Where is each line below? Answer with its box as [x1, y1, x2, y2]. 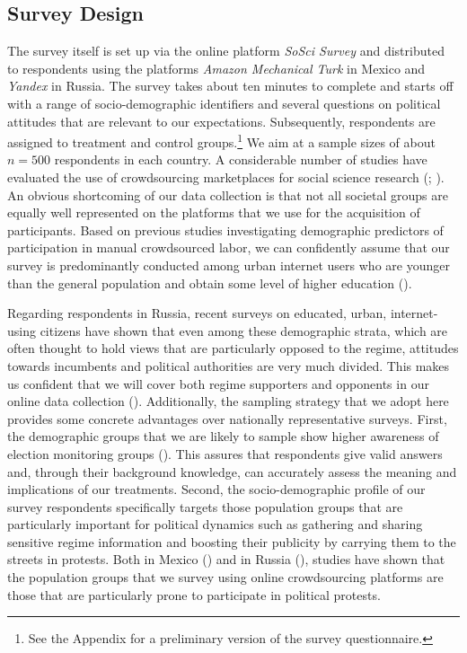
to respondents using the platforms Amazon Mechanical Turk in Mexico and [7, 58, 426, 77]
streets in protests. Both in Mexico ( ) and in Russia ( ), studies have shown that [7, 550, 445, 569]
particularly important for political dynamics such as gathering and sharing [7, 515, 423, 534]
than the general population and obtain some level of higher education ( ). [7, 273, 412, 292]
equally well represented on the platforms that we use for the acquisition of [7, 203, 420, 222]
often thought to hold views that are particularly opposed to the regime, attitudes [7, 339, 459, 357]
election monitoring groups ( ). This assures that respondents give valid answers [7, 444, 443, 463]
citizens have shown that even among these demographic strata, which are [40, 321, 448, 340]
